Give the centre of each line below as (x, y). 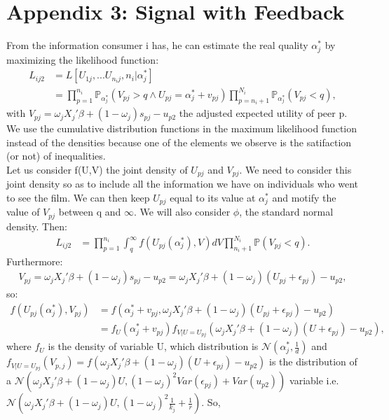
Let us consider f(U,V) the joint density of (97, 169)
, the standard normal (286, 212)
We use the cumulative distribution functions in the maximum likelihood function (182, 128)
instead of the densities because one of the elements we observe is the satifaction (179, 142)
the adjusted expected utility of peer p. (263, 113)
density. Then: (37, 226)
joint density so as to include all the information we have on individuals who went (183, 184)
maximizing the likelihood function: (83, 59)
